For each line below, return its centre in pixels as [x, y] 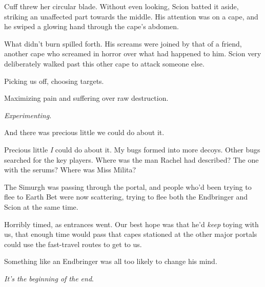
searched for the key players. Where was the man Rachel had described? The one [131, 159]
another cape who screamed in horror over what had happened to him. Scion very [133, 53]
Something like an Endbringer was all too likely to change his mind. [111, 261]
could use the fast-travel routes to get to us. [73, 244]
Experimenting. [28, 115]
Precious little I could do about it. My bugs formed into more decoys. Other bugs [132, 149]
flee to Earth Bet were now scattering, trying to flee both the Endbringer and [126, 197]
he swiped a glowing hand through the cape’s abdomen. [91, 26]
